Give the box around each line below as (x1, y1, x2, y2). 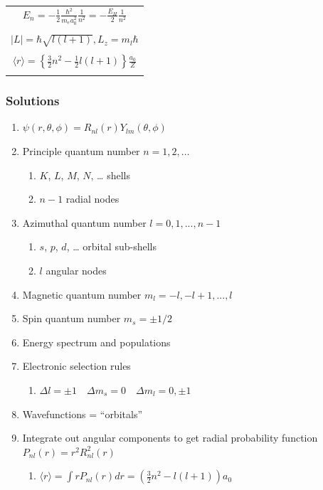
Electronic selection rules (22, 358, 131, 373)
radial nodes (65, 191, 120, 206)
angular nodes (46, 263, 107, 277)
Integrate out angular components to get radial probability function (22, 430, 318, 445)
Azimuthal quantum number (22, 215, 147, 230)
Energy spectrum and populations (22, 334, 171, 349)
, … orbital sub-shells (66, 239, 157, 254)
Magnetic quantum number (22, 287, 142, 302)
